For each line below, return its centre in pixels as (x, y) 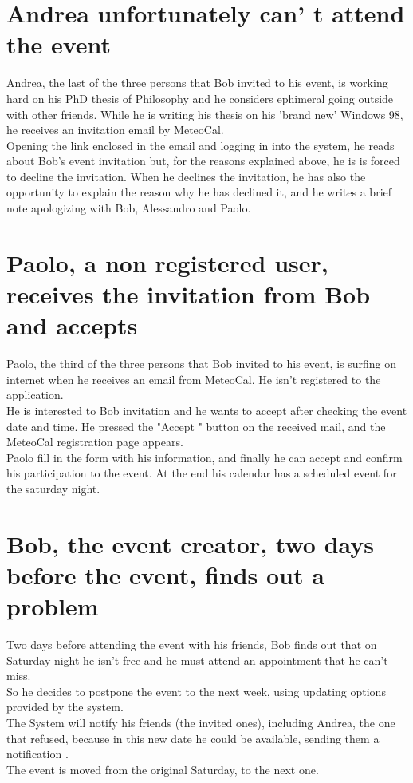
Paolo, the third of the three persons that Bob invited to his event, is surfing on (202, 364)
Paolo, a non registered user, (167, 262)
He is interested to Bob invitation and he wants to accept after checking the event (207, 410)
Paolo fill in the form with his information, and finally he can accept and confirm (205, 457)
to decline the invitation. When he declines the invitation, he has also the (186, 176)
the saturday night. (53, 488)
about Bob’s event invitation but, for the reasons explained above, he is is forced (203, 161)
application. (35, 395)
